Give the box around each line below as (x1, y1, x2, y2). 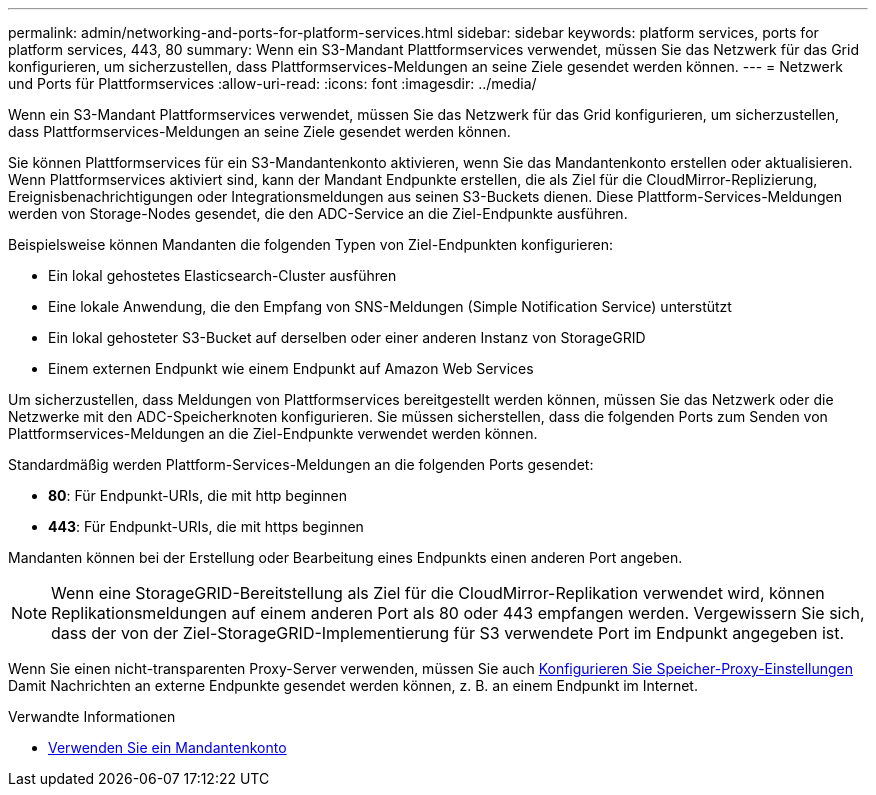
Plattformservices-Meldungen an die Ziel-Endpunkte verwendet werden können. (8, 425, 538, 442)
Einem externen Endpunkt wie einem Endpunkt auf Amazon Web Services (48, 360, 534, 377)
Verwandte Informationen (8, 708, 176, 725)
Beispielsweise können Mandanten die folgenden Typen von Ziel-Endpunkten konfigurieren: (8, 236, 613, 253)
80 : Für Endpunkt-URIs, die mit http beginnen (48, 487, 348, 504)
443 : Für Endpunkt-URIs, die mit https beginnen (48, 518, 364, 535)
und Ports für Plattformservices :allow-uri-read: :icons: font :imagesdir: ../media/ (8, 75, 537, 92)
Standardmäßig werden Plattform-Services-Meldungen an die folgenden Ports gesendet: (8, 456, 594, 473)
